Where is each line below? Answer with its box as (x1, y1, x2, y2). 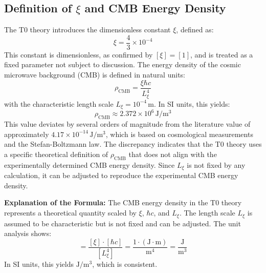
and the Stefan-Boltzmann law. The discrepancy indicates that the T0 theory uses (4, 139, 262, 149)
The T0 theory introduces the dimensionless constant (4, 24, 171, 35)
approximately (4, 128, 49, 139)
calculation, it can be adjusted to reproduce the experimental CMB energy (4, 170, 238, 181)
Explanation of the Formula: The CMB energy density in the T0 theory (4, 197, 242, 208)
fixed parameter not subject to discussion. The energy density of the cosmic (4, 59, 241, 70)
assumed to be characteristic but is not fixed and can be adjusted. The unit (4, 218, 241, 228)
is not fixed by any (187, 159, 246, 170)
